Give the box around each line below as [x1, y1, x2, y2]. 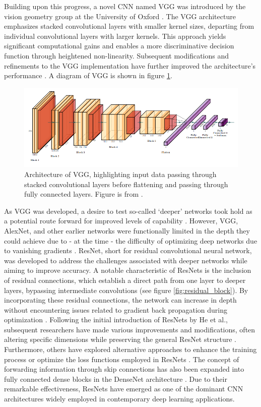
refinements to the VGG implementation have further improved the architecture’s [4, 60, 256, 71]
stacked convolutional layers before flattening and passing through [24, 179, 228, 189]
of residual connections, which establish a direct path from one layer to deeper [4, 274, 246, 285]
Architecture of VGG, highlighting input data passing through [24, 168, 217, 179]
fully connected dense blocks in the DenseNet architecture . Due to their [4, 373, 227, 384]
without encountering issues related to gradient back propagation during [4, 304, 228, 315]
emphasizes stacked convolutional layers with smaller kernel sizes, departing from [4, 21, 254, 31]
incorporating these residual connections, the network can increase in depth [4, 295, 237, 305]
